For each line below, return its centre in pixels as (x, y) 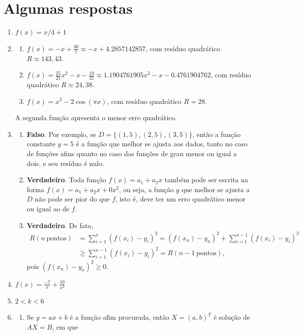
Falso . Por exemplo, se (61, 134)
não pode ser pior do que (72, 199)
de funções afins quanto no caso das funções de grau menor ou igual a (132, 153)
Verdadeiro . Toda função (67, 180)
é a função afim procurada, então (120, 317)
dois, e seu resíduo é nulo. (65, 163)
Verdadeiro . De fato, (60, 225)
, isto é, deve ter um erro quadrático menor (180, 199)
